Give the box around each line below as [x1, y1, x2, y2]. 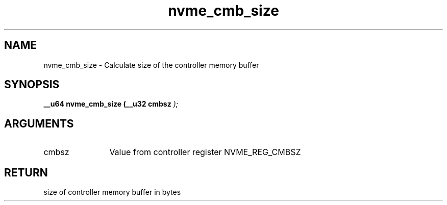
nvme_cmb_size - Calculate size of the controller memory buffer [43, 60, 259, 69]
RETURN [4, 166, 48, 179]
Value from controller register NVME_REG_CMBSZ [109, 147, 301, 158]
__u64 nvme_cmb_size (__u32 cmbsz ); [43, 99, 178, 109]
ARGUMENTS [4, 117, 74, 130]
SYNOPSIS [4, 78, 60, 91]
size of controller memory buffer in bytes [43, 188, 181, 197]
